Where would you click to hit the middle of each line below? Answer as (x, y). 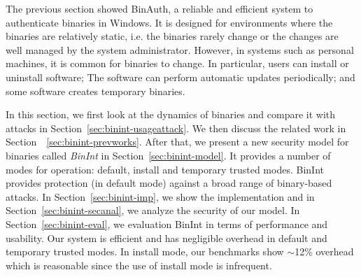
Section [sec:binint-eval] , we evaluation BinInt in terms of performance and (167, 223)
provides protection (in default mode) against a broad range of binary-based (169, 183)
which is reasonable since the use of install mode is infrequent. (139, 265)
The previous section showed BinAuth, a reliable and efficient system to (160, 8)
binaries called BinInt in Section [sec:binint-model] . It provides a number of (168, 155)
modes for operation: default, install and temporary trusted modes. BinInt (165, 169)
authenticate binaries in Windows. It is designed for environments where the (169, 22)
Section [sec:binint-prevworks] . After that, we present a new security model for (177, 142)
